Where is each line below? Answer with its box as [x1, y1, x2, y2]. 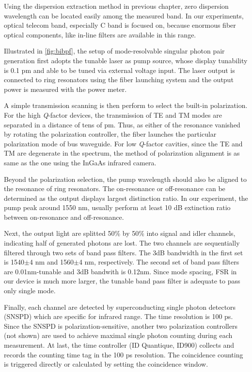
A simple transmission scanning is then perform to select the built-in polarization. [4, 100, 248, 110]
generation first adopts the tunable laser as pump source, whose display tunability [4, 55, 248, 65]
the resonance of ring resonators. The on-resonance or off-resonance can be [4, 183, 225, 194]
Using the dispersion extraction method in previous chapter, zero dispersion [4, 1, 229, 11]
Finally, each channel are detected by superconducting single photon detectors [4, 301, 236, 312]
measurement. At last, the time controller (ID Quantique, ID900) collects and [4, 340, 235, 350]
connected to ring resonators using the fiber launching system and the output [4, 74, 234, 85]
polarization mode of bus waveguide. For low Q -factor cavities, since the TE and [4, 138, 243, 148]
